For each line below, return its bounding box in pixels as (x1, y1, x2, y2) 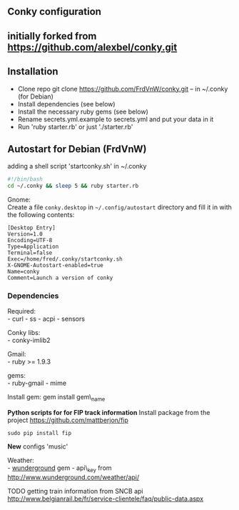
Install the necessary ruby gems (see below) (17, 107, 148, 116)
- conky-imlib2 (7, 336, 51, 345)
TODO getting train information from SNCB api (7, 487, 143, 496)
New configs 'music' (7, 442, 68, 451)
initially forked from (7, 30, 97, 42)
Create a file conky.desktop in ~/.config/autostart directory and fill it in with (7, 203, 232, 211)
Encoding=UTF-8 (7, 237, 53, 244)
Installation (7, 66, 59, 78)
